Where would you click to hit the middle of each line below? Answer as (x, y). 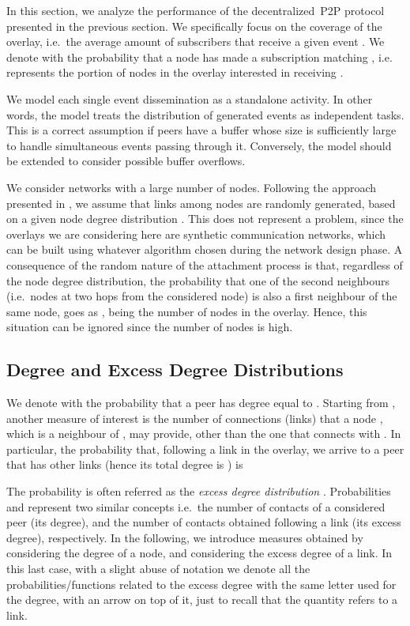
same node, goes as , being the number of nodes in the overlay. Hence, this (187, 311)
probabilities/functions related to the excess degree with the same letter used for (201, 584)
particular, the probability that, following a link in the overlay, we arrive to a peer (205, 449)
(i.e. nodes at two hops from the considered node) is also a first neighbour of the (202, 296)
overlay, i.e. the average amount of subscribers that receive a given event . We (196, 41)
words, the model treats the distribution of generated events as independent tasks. (205, 114)
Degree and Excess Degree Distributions (175, 370)
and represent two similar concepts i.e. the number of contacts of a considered (196, 506)
